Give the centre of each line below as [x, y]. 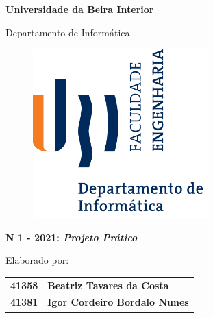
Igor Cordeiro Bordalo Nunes [118, 302]
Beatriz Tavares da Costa [108, 285]
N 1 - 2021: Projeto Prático [72, 237]
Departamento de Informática [68, 32]
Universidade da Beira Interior [80, 9]
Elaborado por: [37, 260]
